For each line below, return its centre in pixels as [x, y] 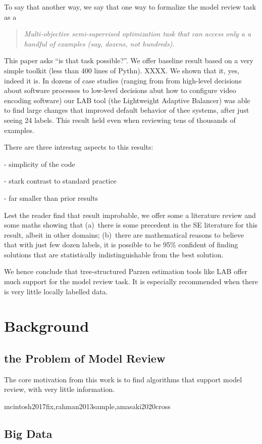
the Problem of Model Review [85, 358]
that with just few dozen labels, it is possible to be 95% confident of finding [121, 245]
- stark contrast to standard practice [60, 181]
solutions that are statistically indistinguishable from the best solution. [114, 254]
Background [47, 326]
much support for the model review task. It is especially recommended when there [131, 281]
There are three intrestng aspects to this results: [79, 147]
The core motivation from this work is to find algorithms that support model [123, 379]
